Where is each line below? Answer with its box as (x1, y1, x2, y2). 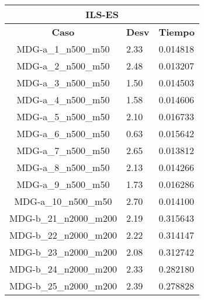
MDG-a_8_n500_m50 (16, 161, 110, 174)
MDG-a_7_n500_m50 (16, 144, 110, 157)
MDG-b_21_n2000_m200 (9, 211, 117, 225)
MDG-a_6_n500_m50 (16, 127, 110, 140)
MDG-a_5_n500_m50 (16, 110, 110, 123)
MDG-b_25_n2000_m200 (9, 279, 117, 292)
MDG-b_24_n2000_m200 (9, 262, 117, 275)
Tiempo (158, 25, 195, 39)
